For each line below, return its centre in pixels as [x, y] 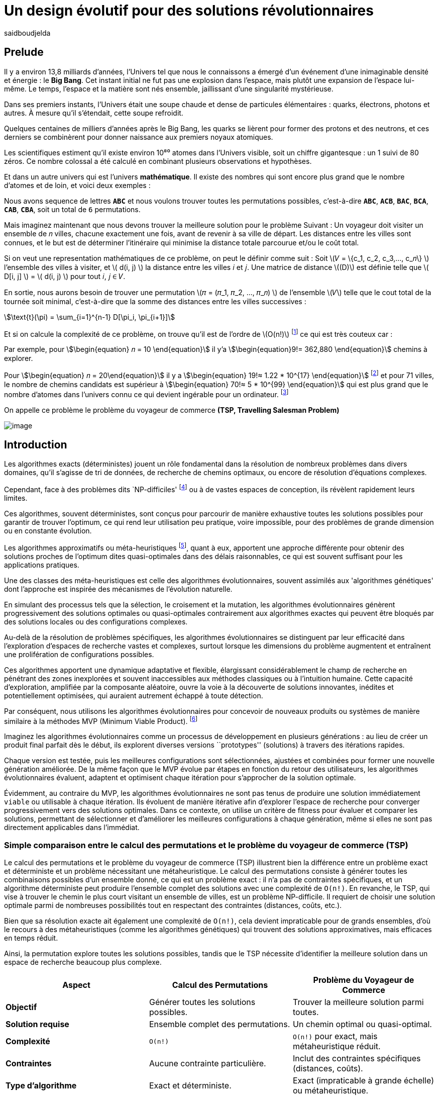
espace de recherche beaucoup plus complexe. [83, 962]
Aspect [76, 985]
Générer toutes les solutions [202, 1002]
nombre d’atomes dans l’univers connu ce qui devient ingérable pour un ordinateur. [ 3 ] [146, 393]
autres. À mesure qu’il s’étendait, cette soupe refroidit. [94, 113]
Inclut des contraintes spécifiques [357, 1059]
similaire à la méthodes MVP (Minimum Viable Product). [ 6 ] [101, 720]
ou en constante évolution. [48, 531]
